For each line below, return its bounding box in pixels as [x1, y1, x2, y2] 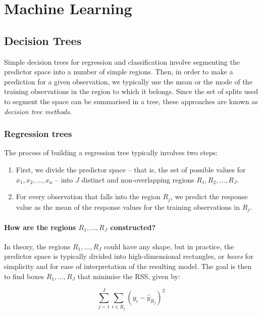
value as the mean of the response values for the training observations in [16, 201, 240, 212]
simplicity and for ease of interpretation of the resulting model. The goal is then [4, 261, 252, 272]
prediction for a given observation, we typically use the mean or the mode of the [4, 76, 252, 86]
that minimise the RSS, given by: [77, 271, 181, 281]
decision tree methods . [4, 106, 72, 116]
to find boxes [4, 271, 44, 281]
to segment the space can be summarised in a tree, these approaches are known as [4, 96, 258, 106]
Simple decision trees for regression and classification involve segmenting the [4, 56, 240, 67]
